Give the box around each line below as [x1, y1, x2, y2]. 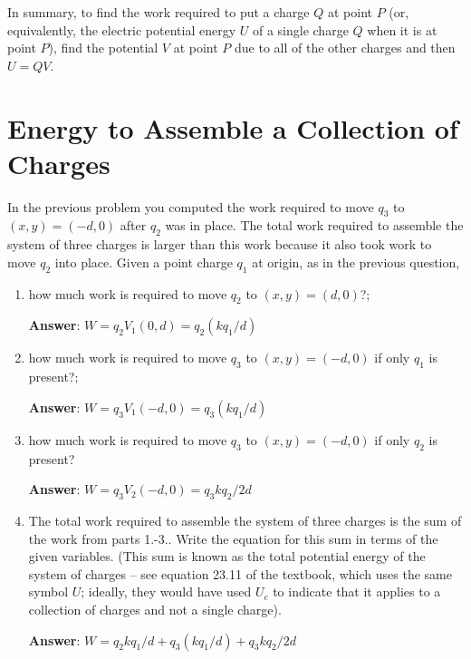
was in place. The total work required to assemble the [165, 216, 464, 235]
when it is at [367, 20, 437, 39]
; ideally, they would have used [81, 582, 252, 601]
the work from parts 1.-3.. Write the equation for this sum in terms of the [28, 528, 438, 548]
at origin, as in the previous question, [252, 252, 460, 271]
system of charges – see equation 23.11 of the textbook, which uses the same [28, 564, 452, 583]
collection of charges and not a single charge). [28, 600, 282, 619]
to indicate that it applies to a [273, 582, 441, 601]
